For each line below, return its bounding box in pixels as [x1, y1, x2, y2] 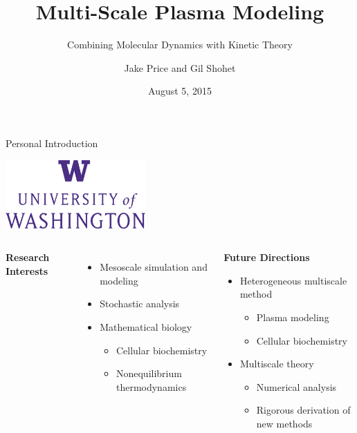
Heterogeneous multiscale [239, 273, 347, 287]
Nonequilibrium [116, 366, 182, 381]
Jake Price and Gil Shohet [124, 60, 236, 75]
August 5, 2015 [148, 84, 212, 98]
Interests [6, 263, 48, 278]
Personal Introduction [6, 135, 98, 150]
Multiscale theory [239, 356, 314, 371]
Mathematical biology [100, 320, 192, 334]
